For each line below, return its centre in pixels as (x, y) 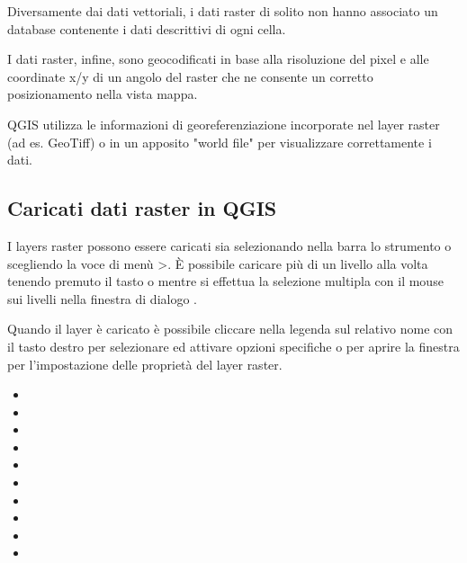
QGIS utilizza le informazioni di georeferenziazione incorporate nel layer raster (224, 124)
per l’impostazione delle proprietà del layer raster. (145, 364)
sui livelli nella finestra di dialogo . (102, 298)
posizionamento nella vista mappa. (103, 94)
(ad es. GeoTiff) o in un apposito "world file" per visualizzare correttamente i (220, 142)
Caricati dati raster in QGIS (142, 208)
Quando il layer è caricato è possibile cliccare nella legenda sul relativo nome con (230, 329)
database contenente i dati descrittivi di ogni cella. (147, 28)
